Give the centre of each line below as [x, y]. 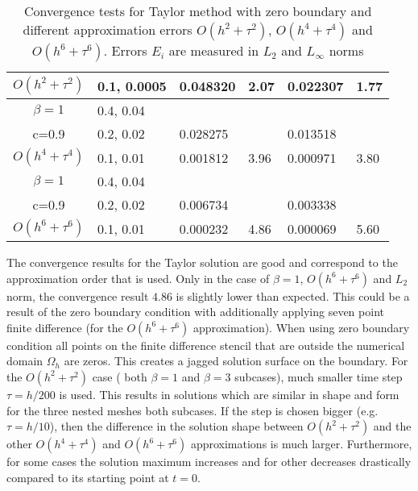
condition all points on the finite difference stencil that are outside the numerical [206, 345]
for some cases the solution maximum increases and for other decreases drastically [209, 462]
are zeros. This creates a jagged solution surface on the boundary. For [236, 361]
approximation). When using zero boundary [301, 327]
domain [25, 361]
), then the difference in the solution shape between [176, 426]
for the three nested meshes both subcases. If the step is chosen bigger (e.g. [192, 410]
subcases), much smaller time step [319, 376]
